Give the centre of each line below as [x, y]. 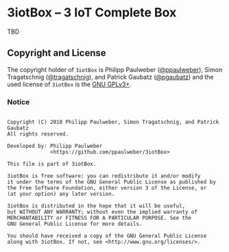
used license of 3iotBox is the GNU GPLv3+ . [69, 84]
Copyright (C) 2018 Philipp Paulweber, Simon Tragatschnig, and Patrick [113, 122]
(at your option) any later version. [61, 194]
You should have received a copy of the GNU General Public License [107, 236]
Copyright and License [57, 53]
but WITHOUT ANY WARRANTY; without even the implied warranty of [102, 212]
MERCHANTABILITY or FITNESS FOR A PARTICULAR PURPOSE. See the [99, 218]
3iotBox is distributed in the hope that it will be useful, [96, 206]
